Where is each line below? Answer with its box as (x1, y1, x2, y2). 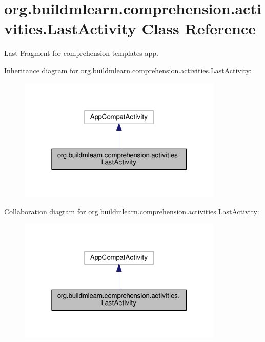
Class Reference (141, 18, 256, 39)
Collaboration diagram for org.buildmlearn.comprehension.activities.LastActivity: (4, 206, 259, 217)
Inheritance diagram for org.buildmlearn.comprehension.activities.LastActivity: (4, 65, 252, 75)
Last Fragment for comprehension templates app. (4, 48, 158, 59)
